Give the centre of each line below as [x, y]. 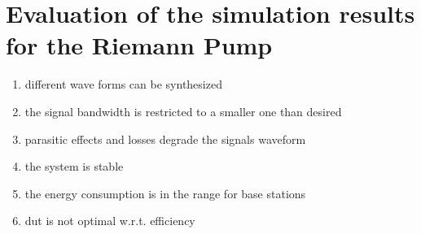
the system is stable [74, 166]
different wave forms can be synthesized [123, 84]
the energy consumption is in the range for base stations [165, 193]
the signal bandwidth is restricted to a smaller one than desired [183, 111]
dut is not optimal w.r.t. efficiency [110, 221]
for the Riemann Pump [139, 45]
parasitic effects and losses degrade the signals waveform [165, 139]
